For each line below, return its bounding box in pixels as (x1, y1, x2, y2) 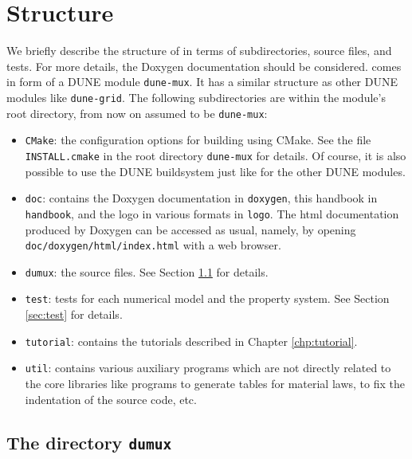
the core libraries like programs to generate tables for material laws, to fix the (25, 375, 405, 391)
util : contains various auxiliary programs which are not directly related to (25, 359, 391, 376)
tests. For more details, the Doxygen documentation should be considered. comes (6, 57, 402, 74)
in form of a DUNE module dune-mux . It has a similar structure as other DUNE (6, 73, 398, 90)
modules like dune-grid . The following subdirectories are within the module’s (6, 88, 386, 105)
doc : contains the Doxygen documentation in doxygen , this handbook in (25, 190, 378, 206)
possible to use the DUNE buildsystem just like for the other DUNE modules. (25, 163, 406, 179)
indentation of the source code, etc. (25, 390, 197, 407)
